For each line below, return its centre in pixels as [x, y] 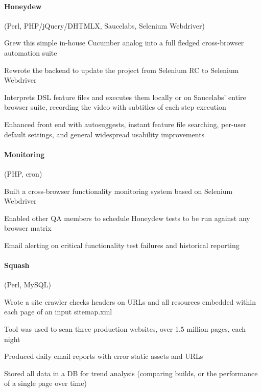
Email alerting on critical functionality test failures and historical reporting [122, 245]
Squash [17, 265]
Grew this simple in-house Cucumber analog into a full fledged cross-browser [124, 43]
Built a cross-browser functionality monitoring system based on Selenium [118, 191]
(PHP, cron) [23, 173]
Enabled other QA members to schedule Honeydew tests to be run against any [127, 218]
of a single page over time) [45, 383]
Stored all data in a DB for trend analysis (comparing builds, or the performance [131, 373]
